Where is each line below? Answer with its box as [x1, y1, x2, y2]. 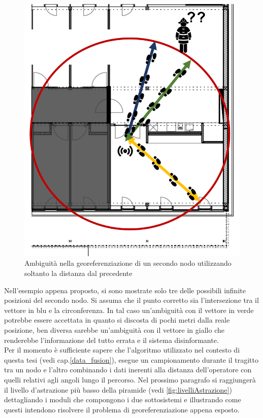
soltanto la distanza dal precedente [24, 268, 133, 278]
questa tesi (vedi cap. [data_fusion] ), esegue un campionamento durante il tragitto [4, 354, 258, 365]
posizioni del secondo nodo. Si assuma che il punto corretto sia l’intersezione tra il [4, 295, 259, 305]
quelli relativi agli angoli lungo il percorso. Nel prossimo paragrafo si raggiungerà [4, 374, 256, 385]
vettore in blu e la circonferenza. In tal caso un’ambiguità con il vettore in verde [4, 304, 254, 315]
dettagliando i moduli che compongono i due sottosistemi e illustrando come [4, 394, 241, 405]
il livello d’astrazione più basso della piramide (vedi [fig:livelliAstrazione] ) [4, 384, 232, 395]
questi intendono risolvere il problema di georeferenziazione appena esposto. [4, 404, 240, 414]
